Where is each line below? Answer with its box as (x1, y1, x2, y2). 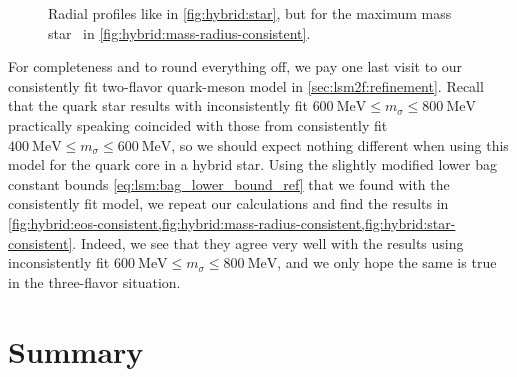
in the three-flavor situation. (8, 271, 181, 292)
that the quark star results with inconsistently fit (8, 95, 308, 116)
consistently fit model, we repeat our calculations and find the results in (8, 193, 449, 214)
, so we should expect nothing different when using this (171, 134, 509, 155)
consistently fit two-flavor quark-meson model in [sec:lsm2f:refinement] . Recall (8, 75, 484, 96)
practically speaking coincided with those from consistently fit (8, 114, 388, 135)
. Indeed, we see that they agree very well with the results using (72, 232, 464, 253)
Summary (8, 330, 144, 371)
